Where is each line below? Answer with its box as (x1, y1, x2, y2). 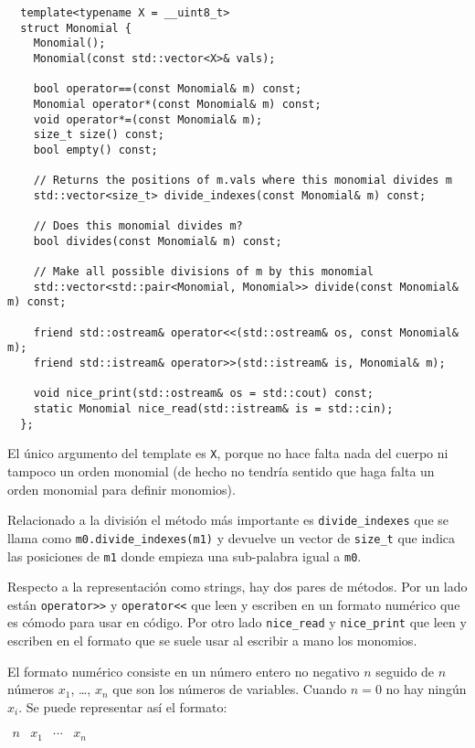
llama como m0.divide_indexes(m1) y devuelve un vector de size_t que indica (7, 528, 456, 547)
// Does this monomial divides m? (33, 219, 243, 233)
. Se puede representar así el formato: (18, 697, 227, 716)
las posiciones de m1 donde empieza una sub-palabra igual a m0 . (7, 546, 362, 565)
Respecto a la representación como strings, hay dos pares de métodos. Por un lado (7, 577, 468, 596)
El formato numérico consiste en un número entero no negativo (7, 661, 360, 680)
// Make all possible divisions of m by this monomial (33, 265, 374, 279)
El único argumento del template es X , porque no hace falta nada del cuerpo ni (7, 443, 449, 463)
